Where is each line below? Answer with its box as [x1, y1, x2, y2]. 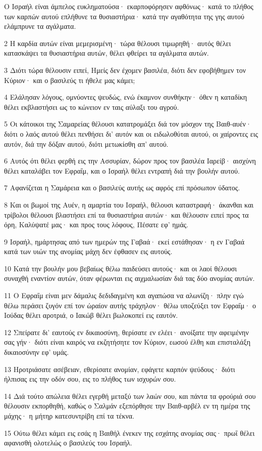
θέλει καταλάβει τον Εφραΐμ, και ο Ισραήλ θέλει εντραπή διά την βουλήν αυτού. [4, 165, 240, 176]
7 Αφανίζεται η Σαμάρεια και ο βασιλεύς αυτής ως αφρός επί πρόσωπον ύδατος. [4, 182, 240, 193]
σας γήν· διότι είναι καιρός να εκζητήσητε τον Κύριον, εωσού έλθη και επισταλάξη [4, 337, 250, 347]
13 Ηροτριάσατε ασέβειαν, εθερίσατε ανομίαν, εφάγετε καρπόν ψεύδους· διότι [4, 363, 235, 374]
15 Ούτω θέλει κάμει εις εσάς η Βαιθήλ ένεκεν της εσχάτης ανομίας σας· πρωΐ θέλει [4, 427, 255, 438]
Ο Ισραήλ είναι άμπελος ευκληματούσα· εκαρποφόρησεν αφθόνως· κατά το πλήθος [4, 1, 253, 11]
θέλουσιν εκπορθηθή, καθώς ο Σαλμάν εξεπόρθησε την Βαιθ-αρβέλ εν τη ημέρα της [4, 400, 250, 411]
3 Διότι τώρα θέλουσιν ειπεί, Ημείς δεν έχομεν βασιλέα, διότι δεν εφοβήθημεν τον [4, 64, 246, 75]
